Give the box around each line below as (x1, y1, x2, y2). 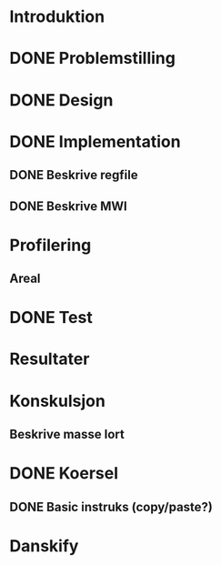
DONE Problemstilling (9, 48, 176, 69)
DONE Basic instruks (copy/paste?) (9, 499, 214, 515)
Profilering (9, 235, 92, 256)
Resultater (9, 348, 90, 369)
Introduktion (9, 6, 105, 27)
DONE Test (9, 308, 93, 328)
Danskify (9, 535, 79, 556)
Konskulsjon (9, 390, 106, 411)
